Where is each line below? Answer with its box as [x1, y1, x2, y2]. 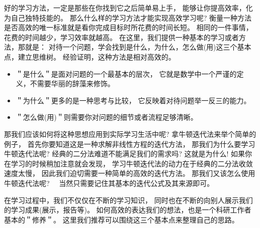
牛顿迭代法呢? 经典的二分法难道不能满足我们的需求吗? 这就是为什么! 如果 [4, 148, 245, 159]
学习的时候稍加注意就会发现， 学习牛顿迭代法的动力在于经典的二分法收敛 [11, 158, 253, 168]
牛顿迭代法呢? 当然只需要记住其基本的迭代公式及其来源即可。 [4, 177, 214, 188]
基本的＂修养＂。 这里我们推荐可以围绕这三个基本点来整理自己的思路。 [4, 214, 239, 224]
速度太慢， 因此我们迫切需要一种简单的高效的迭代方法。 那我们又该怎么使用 [4, 168, 255, 178]
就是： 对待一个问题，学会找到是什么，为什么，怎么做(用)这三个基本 [25, 42, 251, 52]
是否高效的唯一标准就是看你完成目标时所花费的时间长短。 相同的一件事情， [4, 22, 253, 33]
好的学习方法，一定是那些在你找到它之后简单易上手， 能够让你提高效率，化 [4, 3, 253, 13]
